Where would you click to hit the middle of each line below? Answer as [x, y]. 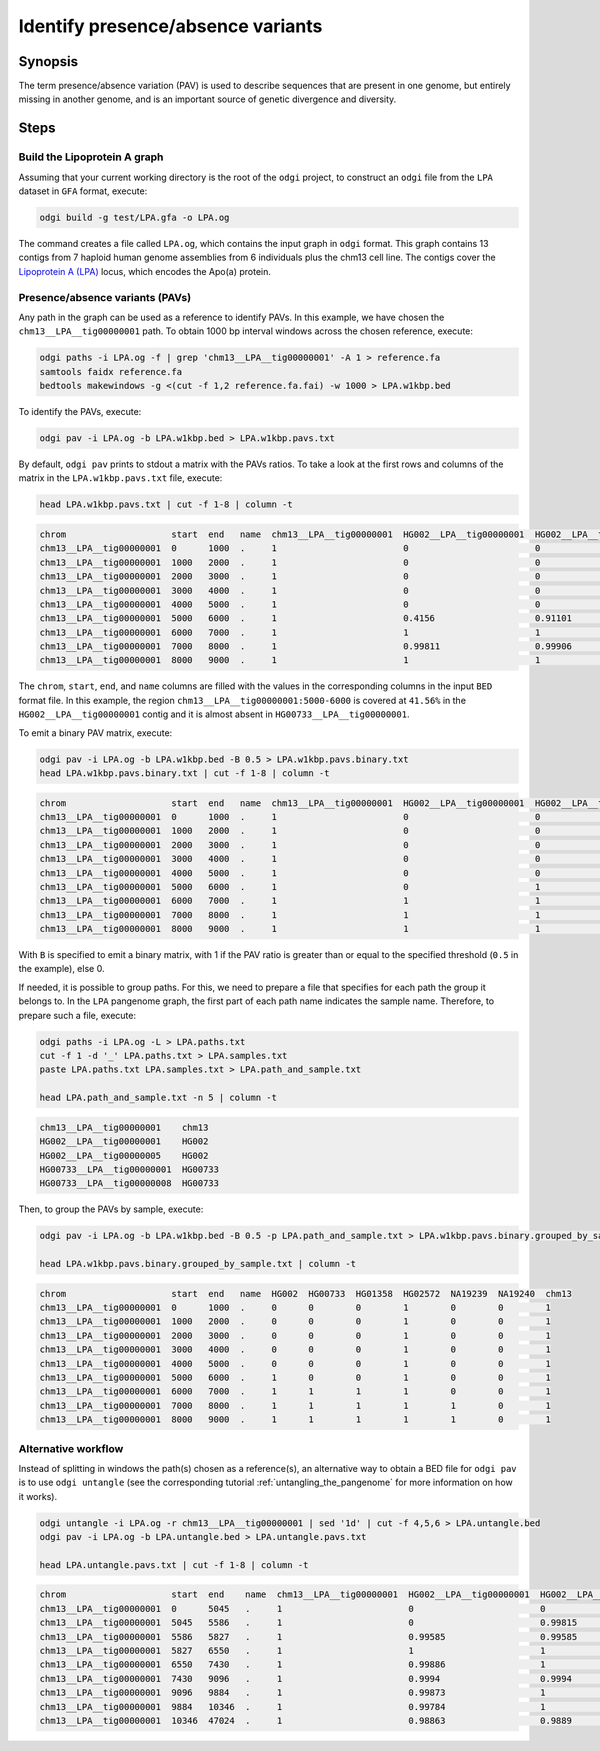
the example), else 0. [61, 969]
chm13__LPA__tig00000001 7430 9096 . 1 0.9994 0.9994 [305, 1678]
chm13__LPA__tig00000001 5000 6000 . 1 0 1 [290, 886]
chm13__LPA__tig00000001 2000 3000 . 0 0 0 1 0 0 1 [295, 1335]
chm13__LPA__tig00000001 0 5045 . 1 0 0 [292, 1608]
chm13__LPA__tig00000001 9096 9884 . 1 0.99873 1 [292, 1693]
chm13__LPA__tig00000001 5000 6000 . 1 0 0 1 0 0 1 [295, 1377]
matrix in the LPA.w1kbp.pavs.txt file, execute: [120, 478]
